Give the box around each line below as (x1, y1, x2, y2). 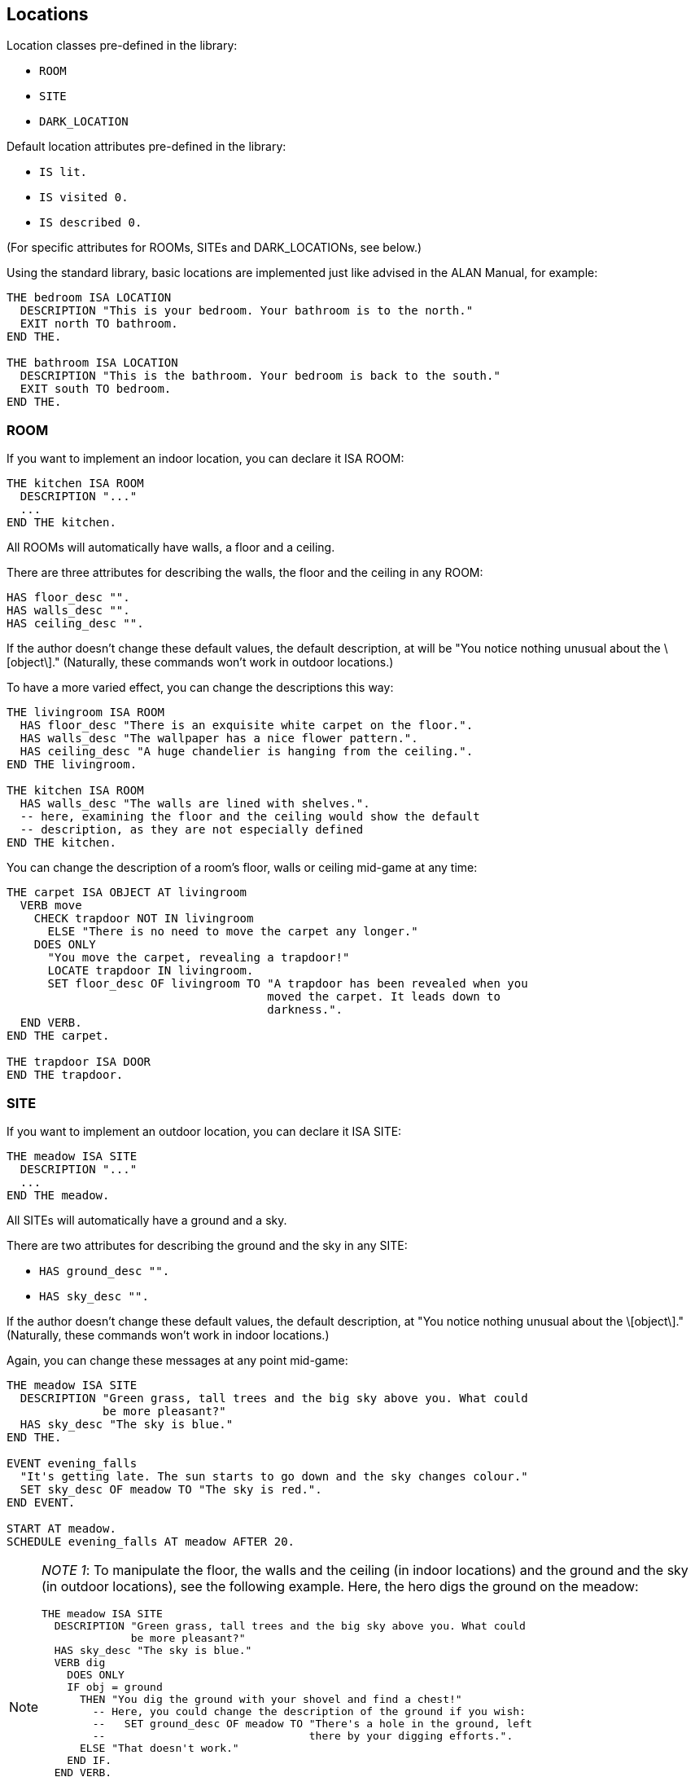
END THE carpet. (7, 1029, 110, 1043)
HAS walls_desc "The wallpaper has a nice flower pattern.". (20, 732, 418, 746)
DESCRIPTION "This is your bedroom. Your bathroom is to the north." (20, 304, 474, 318)
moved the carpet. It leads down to (267, 990, 500, 1004)
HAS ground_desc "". (39, 1264, 170, 1278)
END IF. (67, 1753, 112, 1766)
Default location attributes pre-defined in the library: (7, 139, 286, 154)
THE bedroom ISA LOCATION (7, 291, 172, 305)
